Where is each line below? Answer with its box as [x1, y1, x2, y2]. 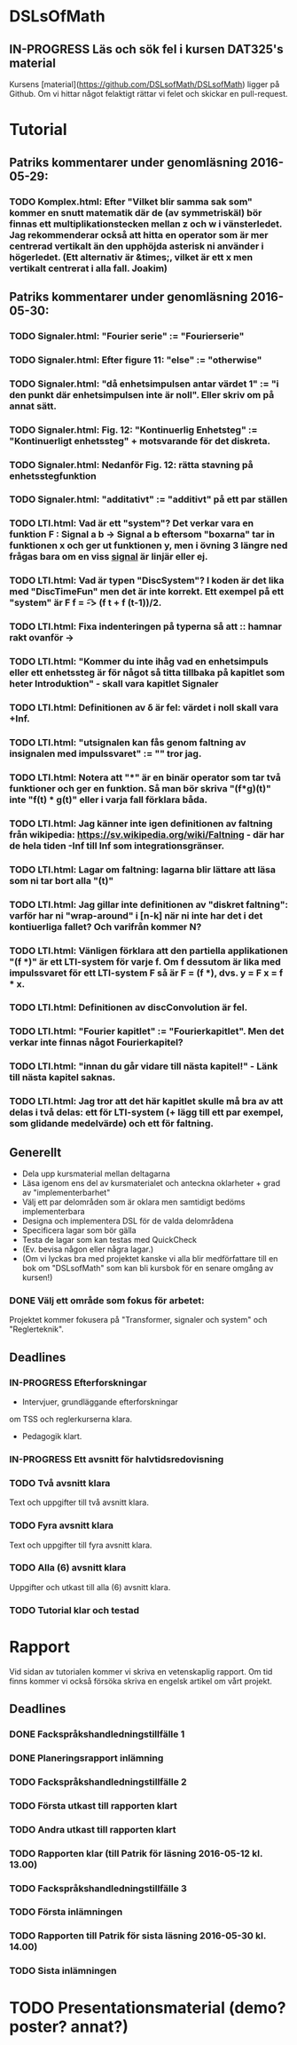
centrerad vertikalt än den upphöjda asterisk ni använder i [9, 240, 264, 252]
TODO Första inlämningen [9, 1906, 123, 1918]
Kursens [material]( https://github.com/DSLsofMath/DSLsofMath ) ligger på [9, 79, 280, 90]
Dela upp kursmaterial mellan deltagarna [21, 1168, 171, 1179]
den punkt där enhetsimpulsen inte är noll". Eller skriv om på [9, 388, 275, 401]
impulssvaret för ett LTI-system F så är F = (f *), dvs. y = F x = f [9, 967, 284, 979]
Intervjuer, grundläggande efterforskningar [21, 1396, 179, 1407]
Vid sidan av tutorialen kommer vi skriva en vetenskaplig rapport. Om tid [9, 1666, 273, 1676]
